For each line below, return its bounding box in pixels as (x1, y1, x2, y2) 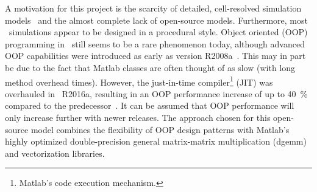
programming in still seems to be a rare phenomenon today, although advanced (5, 37, 305, 50)
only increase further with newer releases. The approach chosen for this (5, 111, 271, 123)
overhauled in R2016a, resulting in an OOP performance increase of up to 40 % (5, 87, 308, 100)
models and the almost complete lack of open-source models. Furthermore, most (5, 13, 308, 26)
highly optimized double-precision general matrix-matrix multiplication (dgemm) (5, 135, 307, 148)
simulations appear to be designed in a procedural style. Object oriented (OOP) (9, 26, 308, 38)
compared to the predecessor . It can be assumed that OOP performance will (5, 99, 294, 112)
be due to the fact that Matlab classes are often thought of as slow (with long (5, 61, 296, 74)
